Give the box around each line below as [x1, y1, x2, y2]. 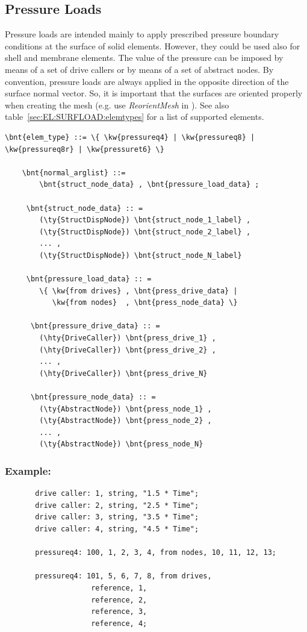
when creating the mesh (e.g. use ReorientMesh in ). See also [5, 98, 229, 111]
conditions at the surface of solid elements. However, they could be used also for [5, 39, 300, 52]
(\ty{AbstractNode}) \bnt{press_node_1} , [39, 404, 212, 413]
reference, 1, [91, 583, 147, 592]
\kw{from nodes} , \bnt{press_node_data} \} [52, 298, 238, 307]
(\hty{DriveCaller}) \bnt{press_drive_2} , [39, 345, 216, 354]
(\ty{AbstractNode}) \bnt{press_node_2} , [39, 416, 212, 425]
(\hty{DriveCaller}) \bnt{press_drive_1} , [39, 334, 216, 343]
